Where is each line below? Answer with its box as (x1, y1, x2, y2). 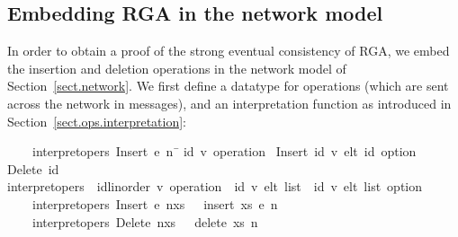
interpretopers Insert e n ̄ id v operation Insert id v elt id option (31, 142, 417, 161)
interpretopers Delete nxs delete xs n (31, 212, 258, 231)
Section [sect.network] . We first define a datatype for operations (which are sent (7, 76, 449, 95)
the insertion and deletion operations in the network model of (7, 58, 346, 77)
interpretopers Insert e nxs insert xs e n (31, 194, 278, 213)
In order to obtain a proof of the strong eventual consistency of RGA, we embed (7, 41, 450, 60)
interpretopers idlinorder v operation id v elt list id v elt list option (7, 177, 423, 196)
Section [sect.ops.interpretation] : (7, 111, 187, 130)
